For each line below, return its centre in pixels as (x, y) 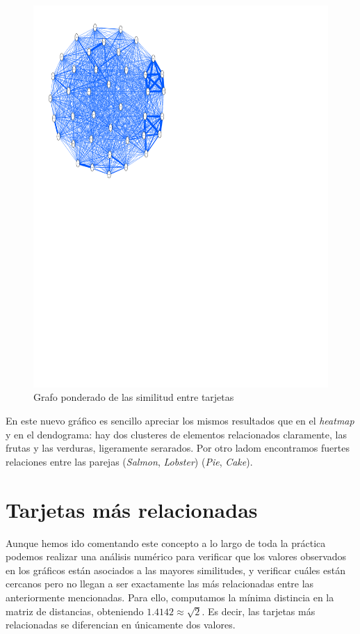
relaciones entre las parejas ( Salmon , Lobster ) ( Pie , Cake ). (129, 461)
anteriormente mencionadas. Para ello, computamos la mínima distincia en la (170, 597)
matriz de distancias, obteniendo (75, 611)
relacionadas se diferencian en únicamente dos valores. (121, 625)
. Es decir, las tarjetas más (259, 611)
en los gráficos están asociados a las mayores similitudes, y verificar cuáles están (175, 570)
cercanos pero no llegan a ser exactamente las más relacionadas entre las (160, 584)
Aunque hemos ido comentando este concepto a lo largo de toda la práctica (166, 542)
